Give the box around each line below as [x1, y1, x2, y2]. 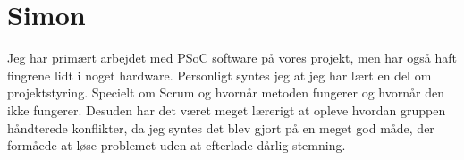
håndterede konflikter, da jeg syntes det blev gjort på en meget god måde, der [7, 118, 434, 137]
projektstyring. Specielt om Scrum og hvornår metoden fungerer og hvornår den [7, 83, 444, 102]
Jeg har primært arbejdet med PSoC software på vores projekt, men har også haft [7, 48, 457, 67]
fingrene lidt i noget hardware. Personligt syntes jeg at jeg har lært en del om [7, 65, 432, 84]
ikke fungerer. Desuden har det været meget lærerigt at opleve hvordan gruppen [7, 100, 446, 119]
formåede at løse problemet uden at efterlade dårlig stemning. [7, 136, 346, 155]
